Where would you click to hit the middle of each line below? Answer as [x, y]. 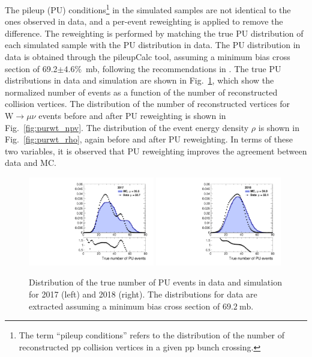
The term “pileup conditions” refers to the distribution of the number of [152, 335]
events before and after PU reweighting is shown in [132, 115]
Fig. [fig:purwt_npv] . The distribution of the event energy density [127, 127]
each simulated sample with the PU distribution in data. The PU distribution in [153, 45]
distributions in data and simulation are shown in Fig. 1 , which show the [139, 80]
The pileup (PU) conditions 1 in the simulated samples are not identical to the [148, 9]
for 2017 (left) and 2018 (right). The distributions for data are [143, 294]
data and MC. [31, 163]
